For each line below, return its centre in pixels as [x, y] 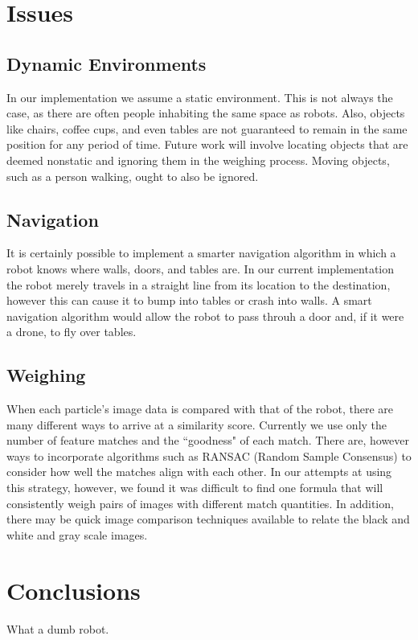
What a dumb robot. [58, 628]
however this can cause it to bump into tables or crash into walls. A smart [189, 300]
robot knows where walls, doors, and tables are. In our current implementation [201, 268]
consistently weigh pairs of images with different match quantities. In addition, [200, 503]
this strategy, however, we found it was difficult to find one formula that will [195, 488]
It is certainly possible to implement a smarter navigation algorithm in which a [201, 253]
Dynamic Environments [107, 63]
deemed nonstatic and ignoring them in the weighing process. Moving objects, [198, 160]
